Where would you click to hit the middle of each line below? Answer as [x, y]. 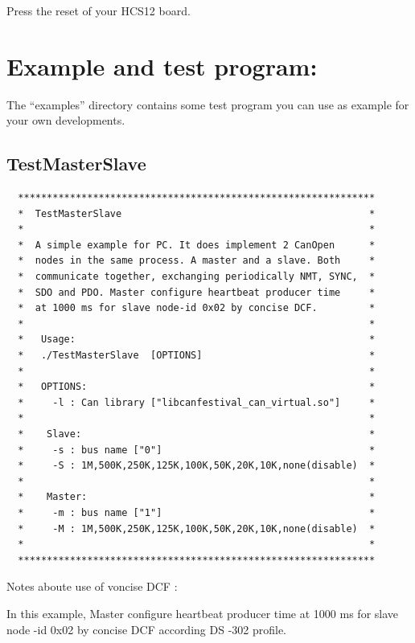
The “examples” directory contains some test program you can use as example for [208, 104]
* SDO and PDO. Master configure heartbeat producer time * [197, 292]
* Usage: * [197, 340]
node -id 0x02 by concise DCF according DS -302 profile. [147, 629]
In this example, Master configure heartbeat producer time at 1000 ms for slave [203, 613]
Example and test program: [162, 66]
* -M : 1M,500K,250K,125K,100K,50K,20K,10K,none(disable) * [197, 528]
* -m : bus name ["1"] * [197, 512]
